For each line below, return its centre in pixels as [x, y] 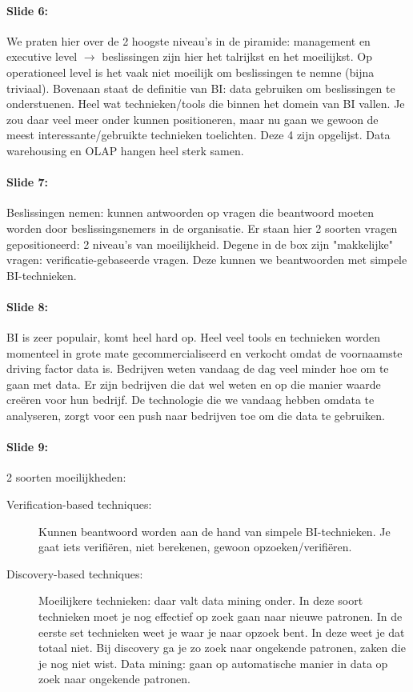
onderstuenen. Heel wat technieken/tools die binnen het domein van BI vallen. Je [206, 104]
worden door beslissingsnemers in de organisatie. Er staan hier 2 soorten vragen [202, 228]
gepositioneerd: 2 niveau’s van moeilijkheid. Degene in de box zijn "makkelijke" [200, 244]
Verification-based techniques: [79, 504]
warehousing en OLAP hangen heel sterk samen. [125, 150]
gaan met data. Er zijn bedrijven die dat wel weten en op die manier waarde [194, 384]
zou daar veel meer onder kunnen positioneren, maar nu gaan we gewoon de [192, 119]
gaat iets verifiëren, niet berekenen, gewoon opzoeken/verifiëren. [195, 547]
